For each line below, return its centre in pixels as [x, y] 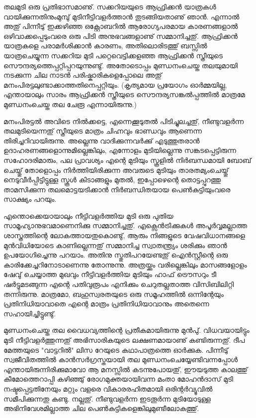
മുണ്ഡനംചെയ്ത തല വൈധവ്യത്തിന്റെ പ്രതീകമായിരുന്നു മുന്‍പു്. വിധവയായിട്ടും [127, 330]
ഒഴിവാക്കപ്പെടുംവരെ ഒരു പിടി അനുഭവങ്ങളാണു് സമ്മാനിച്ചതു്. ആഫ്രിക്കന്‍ [121, 36]
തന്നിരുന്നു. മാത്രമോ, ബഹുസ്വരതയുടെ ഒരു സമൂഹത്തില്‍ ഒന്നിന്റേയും [114, 294]
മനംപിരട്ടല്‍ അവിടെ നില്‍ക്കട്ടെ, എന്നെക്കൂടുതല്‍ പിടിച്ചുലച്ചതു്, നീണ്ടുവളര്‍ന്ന [124, 121]
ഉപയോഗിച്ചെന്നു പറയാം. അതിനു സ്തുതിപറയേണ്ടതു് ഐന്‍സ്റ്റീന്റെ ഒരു [116, 255]
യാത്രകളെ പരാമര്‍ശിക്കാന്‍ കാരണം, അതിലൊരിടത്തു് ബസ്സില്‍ [105, 46]
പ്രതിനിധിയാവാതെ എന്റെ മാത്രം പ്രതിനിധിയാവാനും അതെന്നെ [106, 304]
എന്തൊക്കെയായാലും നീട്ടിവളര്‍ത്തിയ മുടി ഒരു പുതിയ [88, 215]
